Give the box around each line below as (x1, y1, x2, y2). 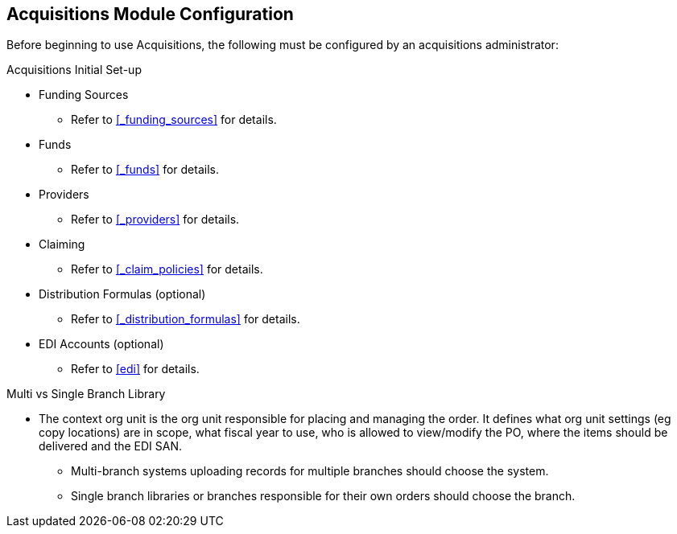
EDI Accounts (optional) (39, 337, 164, 351)
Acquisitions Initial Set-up (6, 63, 142, 77)
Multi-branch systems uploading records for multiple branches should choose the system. (71, 464, 549, 479)
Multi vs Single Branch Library (6, 387, 166, 401)
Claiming (39, 237, 85, 252)
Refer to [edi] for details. (71, 362, 200, 376)
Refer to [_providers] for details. (71, 212, 240, 227)
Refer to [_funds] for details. (71, 162, 219, 177)
